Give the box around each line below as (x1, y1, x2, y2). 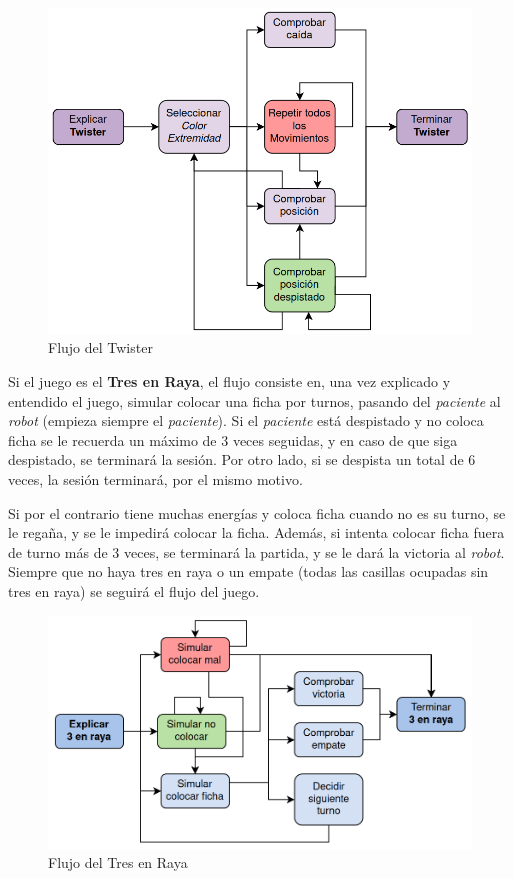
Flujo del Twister (48, 337, 153, 358)
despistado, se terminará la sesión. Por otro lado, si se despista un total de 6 (8, 449, 476, 470)
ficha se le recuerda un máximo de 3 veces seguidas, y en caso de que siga (8, 429, 458, 450)
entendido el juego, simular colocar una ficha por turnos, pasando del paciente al (8, 390, 501, 411)
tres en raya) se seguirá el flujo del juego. (8, 580, 260, 601)
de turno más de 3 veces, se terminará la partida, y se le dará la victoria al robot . (8, 541, 505, 562)
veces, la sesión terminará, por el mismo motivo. (8, 468, 303, 489)
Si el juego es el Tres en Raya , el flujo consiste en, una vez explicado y (8, 371, 451, 392)
